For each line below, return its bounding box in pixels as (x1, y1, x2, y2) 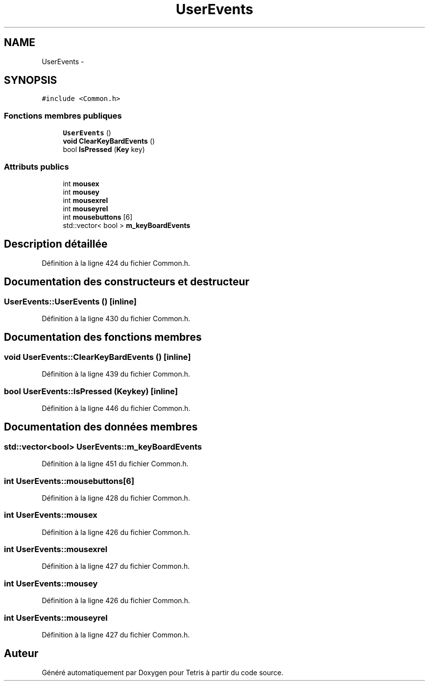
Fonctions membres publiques (4, 110, 122, 121)
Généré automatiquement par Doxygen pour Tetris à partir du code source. (42, 668, 284, 677)
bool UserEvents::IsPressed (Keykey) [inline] (4, 386, 178, 396)
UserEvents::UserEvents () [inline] (4, 296, 137, 306)
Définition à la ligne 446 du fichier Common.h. (42, 404, 191, 412)
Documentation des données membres (4, 421, 198, 433)
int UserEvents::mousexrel (4, 544, 108, 555)
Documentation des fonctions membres (4, 331, 202, 344)
